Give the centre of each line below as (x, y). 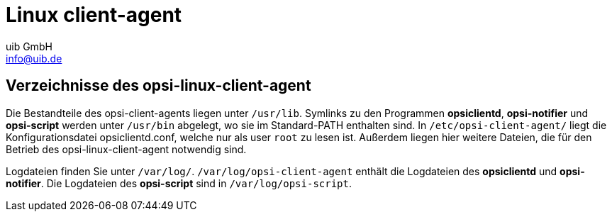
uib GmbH (29, 46)
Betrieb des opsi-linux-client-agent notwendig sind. (126, 149)
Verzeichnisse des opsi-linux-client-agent (158, 86)
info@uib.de (34, 58)
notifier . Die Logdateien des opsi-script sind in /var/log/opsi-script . (179, 183)
